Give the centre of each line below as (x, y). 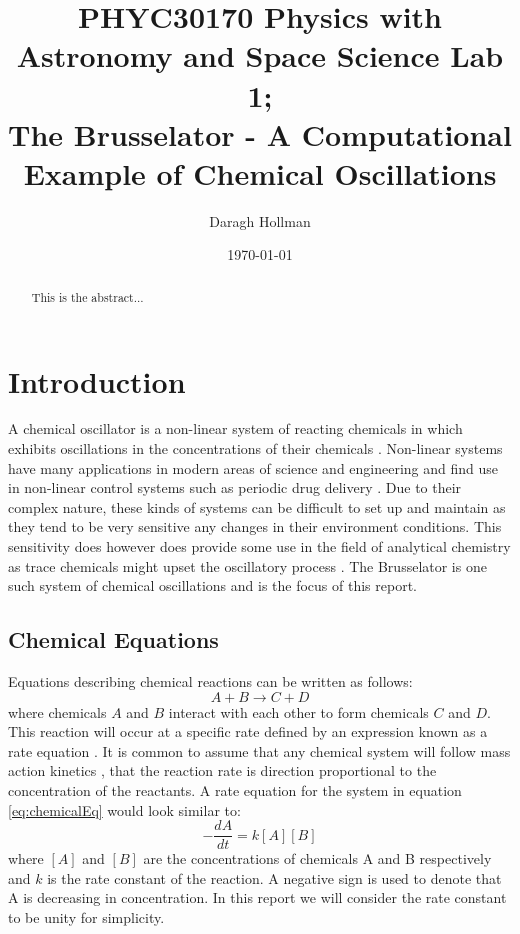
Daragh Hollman (260, 220)
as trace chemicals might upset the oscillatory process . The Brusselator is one (247, 565)
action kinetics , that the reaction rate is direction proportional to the (222, 770)
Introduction (97, 380)
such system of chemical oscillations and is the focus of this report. (212, 585)
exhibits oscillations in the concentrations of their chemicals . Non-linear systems (255, 448)
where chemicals (57, 711)
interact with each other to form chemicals (298, 711)
